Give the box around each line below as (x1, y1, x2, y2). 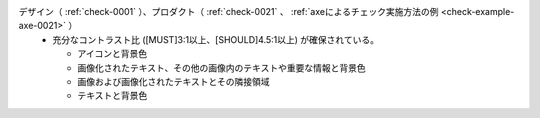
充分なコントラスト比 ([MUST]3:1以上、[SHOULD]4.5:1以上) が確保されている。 (52, 33, 380, 45)
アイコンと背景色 (77, 48, 148, 60)
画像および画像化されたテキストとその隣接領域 (77, 75, 270, 87)
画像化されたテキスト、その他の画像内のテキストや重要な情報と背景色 (77, 61, 366, 74)
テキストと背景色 (77, 90, 148, 102)
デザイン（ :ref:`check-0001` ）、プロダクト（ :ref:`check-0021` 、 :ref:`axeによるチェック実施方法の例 (18, 6, 439, 17)
